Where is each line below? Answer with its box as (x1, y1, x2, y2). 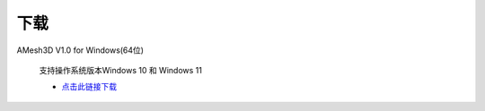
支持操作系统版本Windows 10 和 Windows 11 (39, 64, 202, 75)
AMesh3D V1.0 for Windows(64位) (16, 45, 144, 55)
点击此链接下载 (61, 81, 117, 92)
